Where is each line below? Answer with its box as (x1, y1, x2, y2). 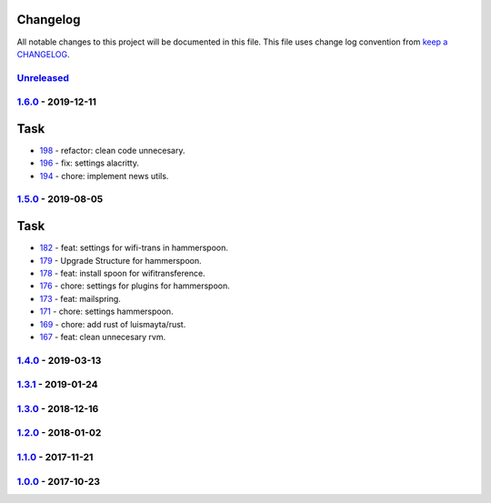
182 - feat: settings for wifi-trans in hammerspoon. (39, 242, 229, 254)
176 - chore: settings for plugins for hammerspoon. (39, 280, 231, 291)
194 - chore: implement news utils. (39, 170, 169, 181)
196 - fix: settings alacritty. (39, 157, 140, 168)
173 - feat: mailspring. (39, 293, 122, 304)
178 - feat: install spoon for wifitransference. (39, 267, 205, 278)
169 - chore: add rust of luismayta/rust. (39, 318, 186, 329)
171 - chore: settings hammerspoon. (39, 306, 174, 317)
